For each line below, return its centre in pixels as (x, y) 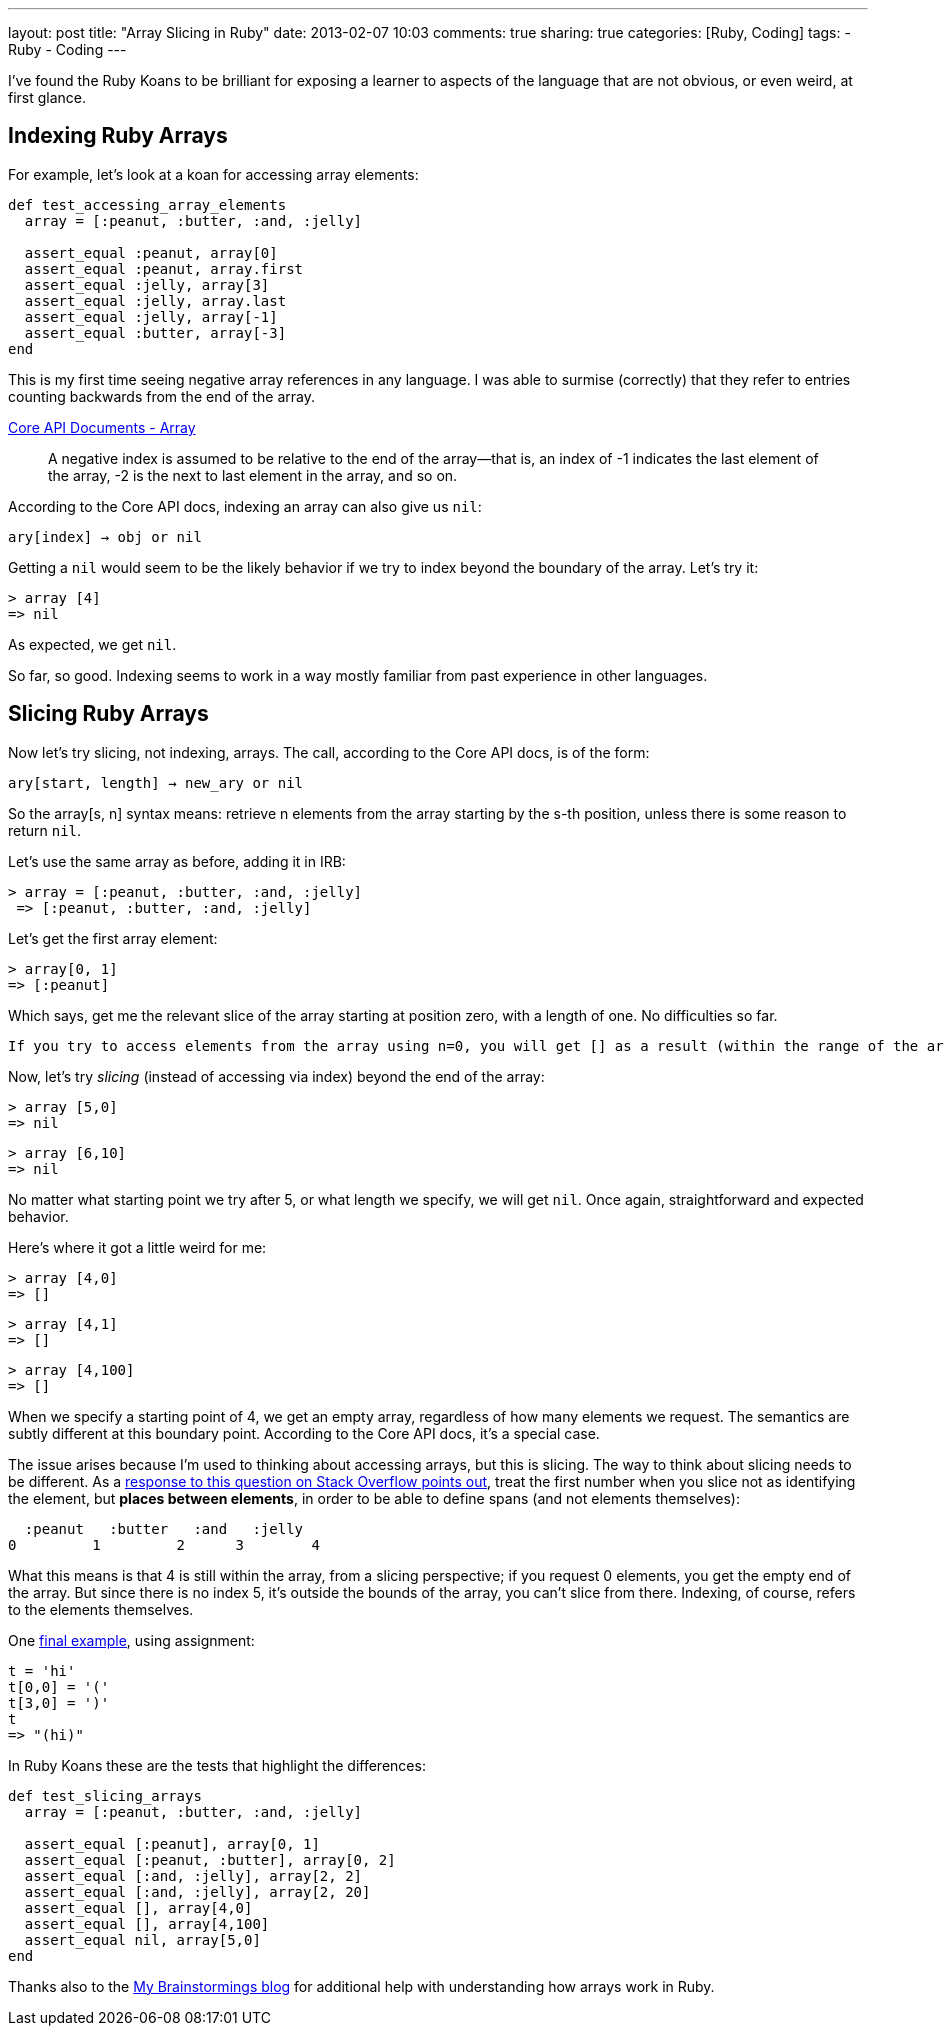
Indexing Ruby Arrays (118, 136)
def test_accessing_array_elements (147, 204)
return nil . (45, 830)
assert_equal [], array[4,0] (138, 1907)
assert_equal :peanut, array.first (164, 268)
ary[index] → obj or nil (105, 536)
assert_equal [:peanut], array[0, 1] (172, 1843)
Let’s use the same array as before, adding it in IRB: (177, 861)
